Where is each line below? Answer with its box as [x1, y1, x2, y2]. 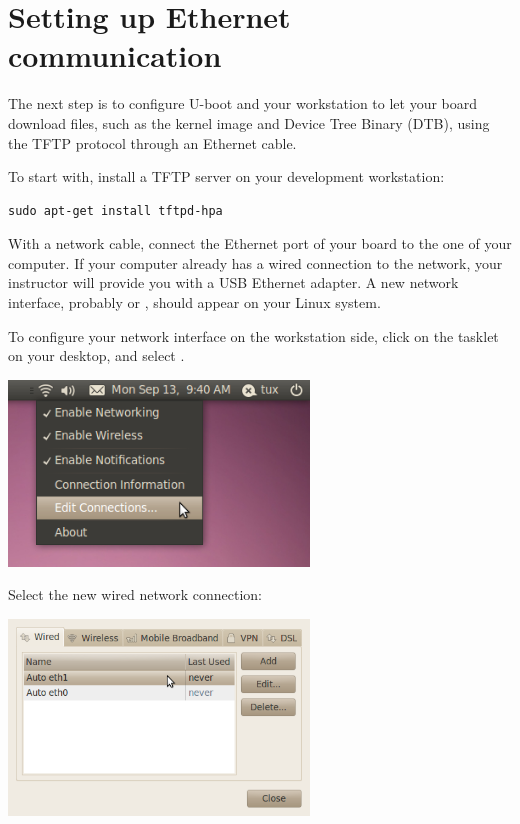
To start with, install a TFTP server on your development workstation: [8, 166, 445, 187]
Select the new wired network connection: [8, 584, 263, 605]
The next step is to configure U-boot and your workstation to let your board [8, 93, 478, 114]
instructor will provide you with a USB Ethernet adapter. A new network [8, 272, 459, 293]
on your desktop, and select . [8, 345, 185, 366]
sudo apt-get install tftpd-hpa [8, 203, 223, 218]
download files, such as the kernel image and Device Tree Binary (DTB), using [8, 112, 490, 133]
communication [8, 35, 222, 76]
